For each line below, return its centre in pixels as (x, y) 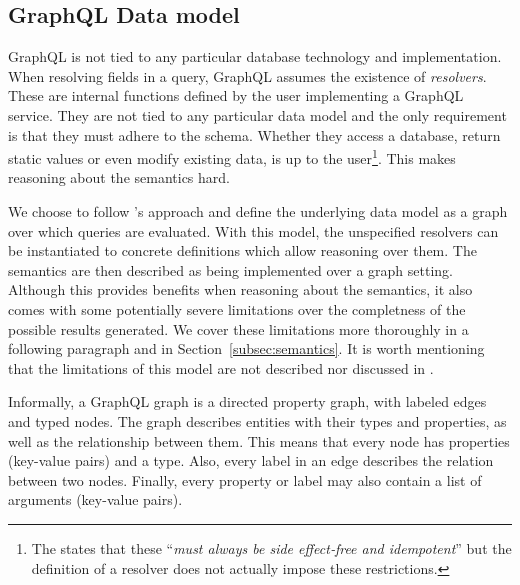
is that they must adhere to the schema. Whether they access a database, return (254, 134)
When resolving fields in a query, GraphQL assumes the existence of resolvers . (247, 75)
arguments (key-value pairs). (95, 499)
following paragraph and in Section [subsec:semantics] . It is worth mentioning (246, 348)
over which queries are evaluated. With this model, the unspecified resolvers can (253, 230)
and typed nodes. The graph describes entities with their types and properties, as (257, 420)
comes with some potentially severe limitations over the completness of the (237, 308)
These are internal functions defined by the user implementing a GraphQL (236, 95)
